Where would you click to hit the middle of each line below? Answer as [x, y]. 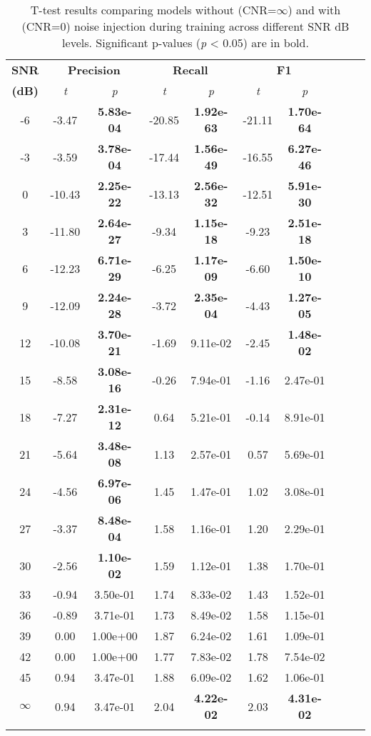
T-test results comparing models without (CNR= [153, 10]
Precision [94, 70]
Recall [190, 70]
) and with [314, 10]
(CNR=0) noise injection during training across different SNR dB [185, 26]
